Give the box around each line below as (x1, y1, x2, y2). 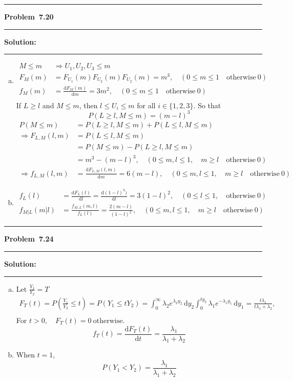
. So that (193, 99, 221, 110)
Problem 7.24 (4, 233, 54, 244)
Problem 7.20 (4, 11, 54, 22)
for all (137, 99, 156, 110)
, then (79, 99, 98, 110)
